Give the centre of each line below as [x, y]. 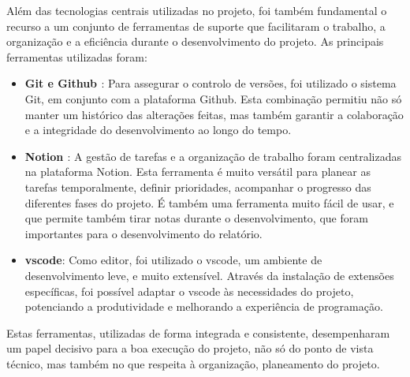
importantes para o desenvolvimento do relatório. [143, 233]
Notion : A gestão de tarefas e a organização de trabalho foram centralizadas [213, 156]
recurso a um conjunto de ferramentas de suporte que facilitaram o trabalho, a [196, 26]
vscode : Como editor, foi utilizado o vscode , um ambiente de [173, 260]
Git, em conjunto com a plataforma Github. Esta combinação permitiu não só [213, 98]
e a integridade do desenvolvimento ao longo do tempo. [158, 130]
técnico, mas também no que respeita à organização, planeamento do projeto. [193, 363]
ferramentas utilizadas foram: [77, 56]
